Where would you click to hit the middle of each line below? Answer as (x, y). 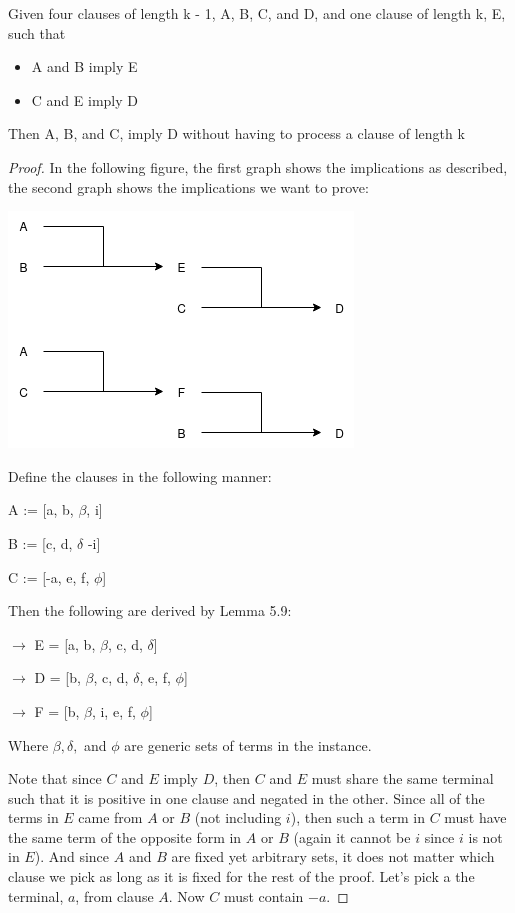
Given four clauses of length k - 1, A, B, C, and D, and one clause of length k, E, (257, 13)
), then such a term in (357, 817)
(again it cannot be (352, 836)
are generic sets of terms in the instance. (248, 744)
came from (110, 817)
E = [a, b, (65, 643)
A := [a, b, (41, 509)
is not (485, 836)
